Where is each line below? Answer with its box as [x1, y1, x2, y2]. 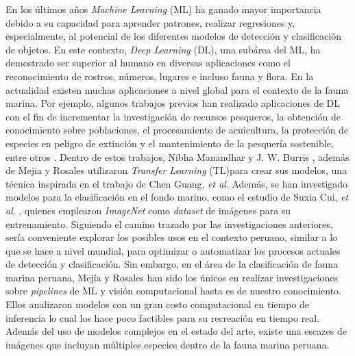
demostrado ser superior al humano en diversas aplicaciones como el [5, 55, 291, 70]
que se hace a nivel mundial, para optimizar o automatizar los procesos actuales [5, 243, 341, 257]
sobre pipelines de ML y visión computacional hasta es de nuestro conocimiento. [5, 283, 341, 298]
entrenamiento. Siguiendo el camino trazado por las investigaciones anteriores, [5, 216, 333, 231]
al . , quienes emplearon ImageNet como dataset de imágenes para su [5, 203, 291, 217]
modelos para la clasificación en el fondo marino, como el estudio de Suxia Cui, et [5, 190, 349, 204]
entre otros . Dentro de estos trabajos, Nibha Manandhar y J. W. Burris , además [5, 149, 350, 164]
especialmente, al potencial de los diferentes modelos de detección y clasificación [5, 29, 341, 43]
